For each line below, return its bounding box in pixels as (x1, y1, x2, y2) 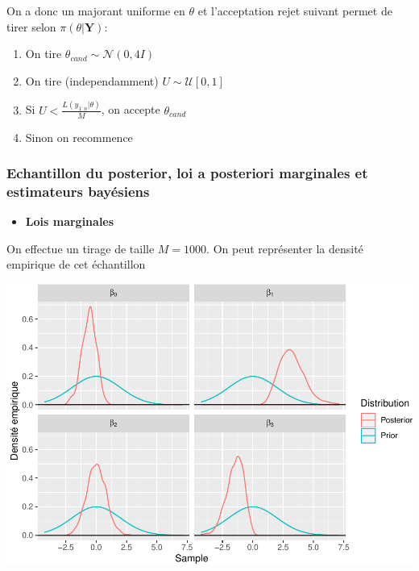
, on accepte (101, 101, 160, 118)
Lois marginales (25, 213, 114, 230)
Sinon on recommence (25, 128, 133, 145)
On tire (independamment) (25, 72, 159, 89)
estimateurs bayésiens (6, 181, 150, 201)
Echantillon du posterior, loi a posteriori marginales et (6, 163, 368, 183)
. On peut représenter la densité (206, 240, 363, 256)
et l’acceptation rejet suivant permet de (197, 2, 392, 19)
